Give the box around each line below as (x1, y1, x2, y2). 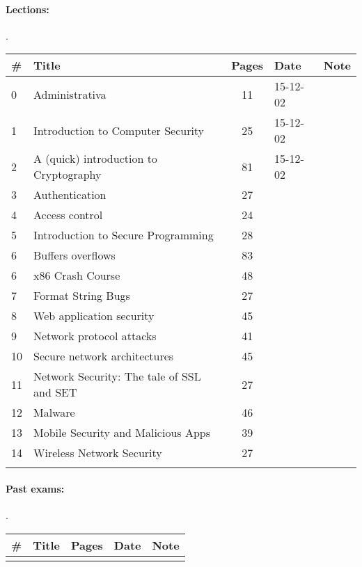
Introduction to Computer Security (33, 122, 205, 138)
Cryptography (33, 166, 102, 183)
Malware (33, 404, 75, 421)
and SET (33, 384, 77, 401)
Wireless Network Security (33, 445, 162, 461)
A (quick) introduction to (33, 150, 157, 167)
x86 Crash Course (33, 267, 120, 284)
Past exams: (6, 481, 65, 495)
